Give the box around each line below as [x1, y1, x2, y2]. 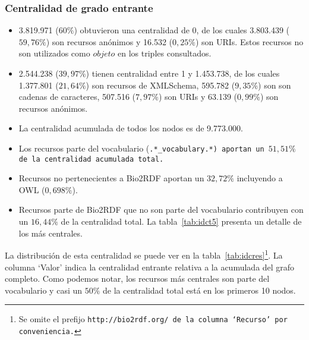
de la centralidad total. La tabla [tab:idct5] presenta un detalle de [61, 215, 302, 228]
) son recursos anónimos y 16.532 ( [46, 35, 173, 48]
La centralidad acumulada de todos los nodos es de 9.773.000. [18, 122, 243, 134]
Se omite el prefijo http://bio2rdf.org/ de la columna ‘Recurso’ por [18, 313, 288, 325]
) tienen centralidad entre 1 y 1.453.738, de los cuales [86, 67, 280, 79]
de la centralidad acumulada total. [18, 155, 164, 163]
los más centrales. [18, 226, 83, 239]
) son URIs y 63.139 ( [158, 90, 238, 103]
